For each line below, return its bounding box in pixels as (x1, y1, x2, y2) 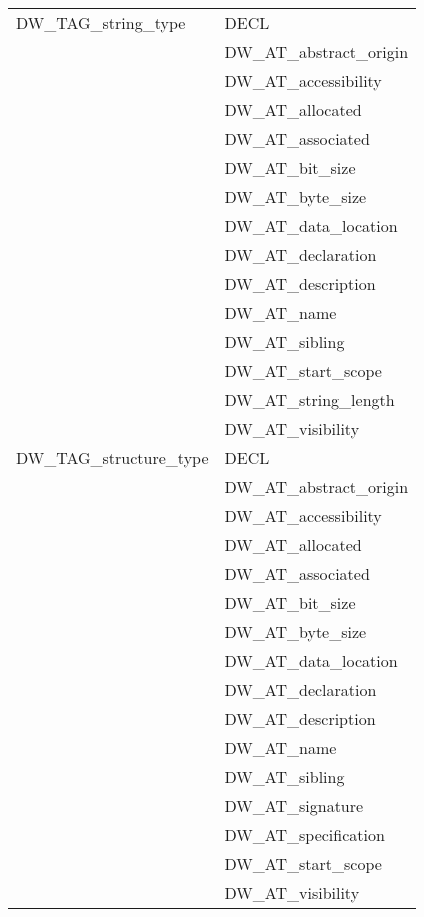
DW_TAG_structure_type (16, 446, 209, 469)
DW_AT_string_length (224, 388, 395, 411)
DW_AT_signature (224, 794, 364, 817)
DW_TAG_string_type (16, 11, 186, 34)
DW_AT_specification (224, 823, 385, 846)
